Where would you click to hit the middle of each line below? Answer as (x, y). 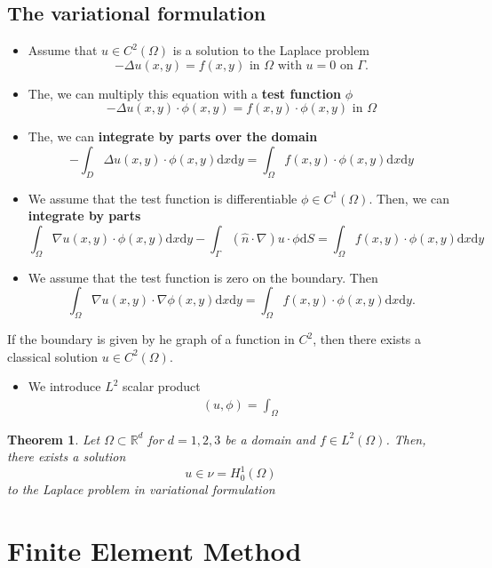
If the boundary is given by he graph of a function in (151, 339)
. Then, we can (409, 198)
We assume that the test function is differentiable (163, 198)
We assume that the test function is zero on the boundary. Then (203, 277)
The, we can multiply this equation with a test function (185, 93)
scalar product (162, 386)
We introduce (64, 386)
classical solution (53, 356)
